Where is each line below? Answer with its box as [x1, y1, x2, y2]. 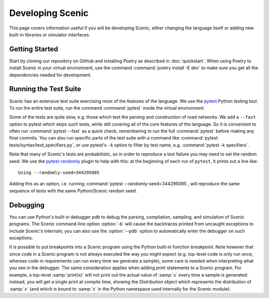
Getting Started [9, 45, 58, 53]
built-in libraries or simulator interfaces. [9, 31, 91, 37]
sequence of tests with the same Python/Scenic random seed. [9, 187, 137, 194]
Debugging [9, 201, 45, 209]
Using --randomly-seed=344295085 [18, 170, 100, 175]
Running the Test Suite [9, 85, 82, 93]
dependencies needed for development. [9, 72, 92, 78]
